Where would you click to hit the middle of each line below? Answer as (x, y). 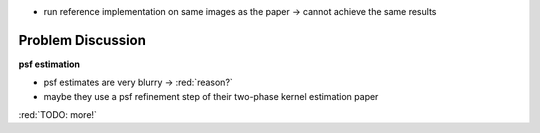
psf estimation (49, 64)
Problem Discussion (82, 40)
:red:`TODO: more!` (57, 115)
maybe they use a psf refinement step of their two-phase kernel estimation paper (211, 96)
